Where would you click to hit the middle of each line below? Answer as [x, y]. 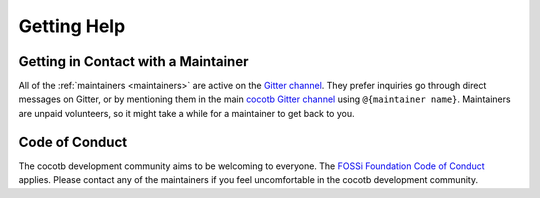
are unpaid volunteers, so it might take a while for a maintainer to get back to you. [186, 113]
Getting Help [72, 26]
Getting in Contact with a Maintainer [133, 61]
